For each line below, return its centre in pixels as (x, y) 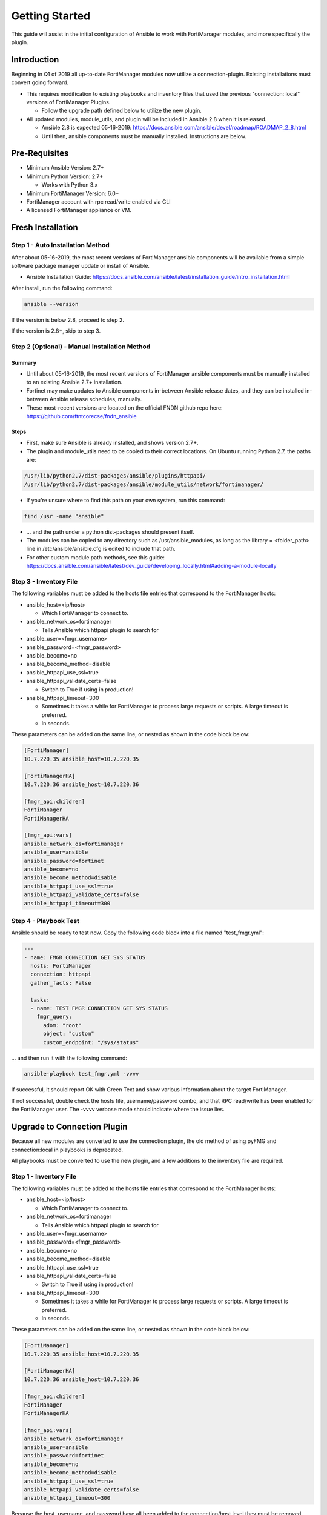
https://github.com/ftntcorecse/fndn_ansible (81, 416)
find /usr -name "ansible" (64, 516)
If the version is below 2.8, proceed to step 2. (68, 320)
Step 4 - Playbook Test (45, 921)
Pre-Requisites (40, 154)
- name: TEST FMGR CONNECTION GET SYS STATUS (99, 1008)
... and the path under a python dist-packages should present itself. (110, 532)
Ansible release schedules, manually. (96, 399)
